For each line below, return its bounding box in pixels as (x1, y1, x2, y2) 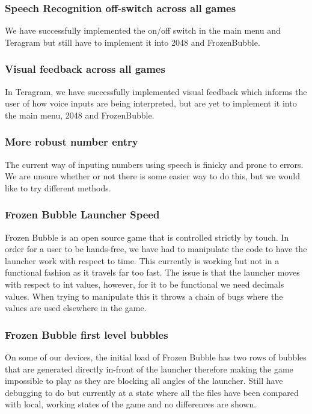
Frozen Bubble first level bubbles (5, 327, 168, 342)
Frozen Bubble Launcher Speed (5, 207, 160, 222)
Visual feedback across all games (5, 61, 165, 76)
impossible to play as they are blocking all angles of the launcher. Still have (5, 374, 283, 387)
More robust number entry (5, 134, 138, 149)
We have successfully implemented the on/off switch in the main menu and (5, 24, 281, 37)
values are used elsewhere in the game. (5, 301, 147, 314)
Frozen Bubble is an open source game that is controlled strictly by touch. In (5, 230, 289, 243)
